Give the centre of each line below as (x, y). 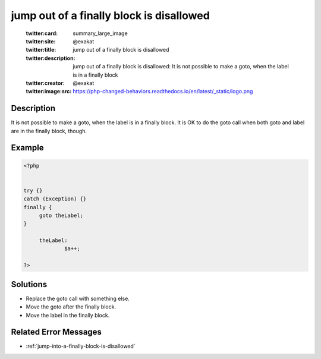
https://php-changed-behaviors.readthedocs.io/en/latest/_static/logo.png (163, 92)
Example (27, 148)
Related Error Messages (56, 332)
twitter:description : (51, 58)
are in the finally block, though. (49, 131)
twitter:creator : (45, 83)
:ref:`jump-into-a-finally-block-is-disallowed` (81, 346)
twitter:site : (41, 41)
